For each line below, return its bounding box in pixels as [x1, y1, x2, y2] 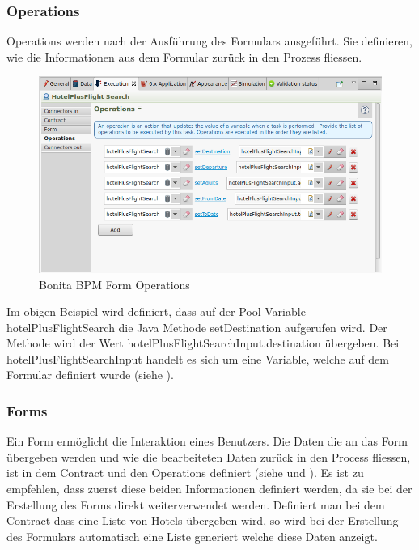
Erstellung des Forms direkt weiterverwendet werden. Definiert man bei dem [6, 496, 385, 513]
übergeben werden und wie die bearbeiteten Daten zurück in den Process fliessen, [6, 448, 411, 465]
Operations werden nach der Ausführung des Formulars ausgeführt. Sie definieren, [6, 32, 413, 49]
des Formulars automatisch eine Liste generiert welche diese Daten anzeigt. [6, 527, 378, 544]
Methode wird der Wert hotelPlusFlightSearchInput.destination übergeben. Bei [6, 335, 400, 352]
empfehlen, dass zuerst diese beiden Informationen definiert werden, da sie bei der [6, 480, 413, 497]
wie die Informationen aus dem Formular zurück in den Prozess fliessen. [6, 48, 362, 65]
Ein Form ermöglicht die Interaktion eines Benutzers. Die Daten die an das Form [6, 433, 408, 450]
